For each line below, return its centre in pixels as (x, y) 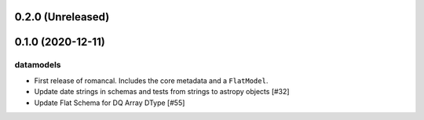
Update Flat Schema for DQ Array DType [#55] (110, 103)
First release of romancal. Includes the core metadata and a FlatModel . (151, 80)
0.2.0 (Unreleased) (62, 17)
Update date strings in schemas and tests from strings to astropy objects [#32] (162, 92)
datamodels (38, 65)
